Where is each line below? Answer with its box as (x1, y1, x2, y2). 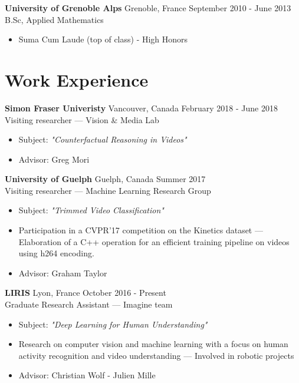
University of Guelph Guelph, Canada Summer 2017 (5, 173, 206, 185)
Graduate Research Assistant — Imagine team (5, 298, 173, 311)
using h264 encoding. (18, 247, 94, 259)
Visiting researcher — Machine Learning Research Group (5, 184, 211, 196)
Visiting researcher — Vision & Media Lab (5, 113, 159, 126)
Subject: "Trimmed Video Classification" (18, 204, 164, 216)
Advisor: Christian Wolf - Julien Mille (18, 369, 156, 381)
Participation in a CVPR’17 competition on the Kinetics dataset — (18, 224, 263, 236)
